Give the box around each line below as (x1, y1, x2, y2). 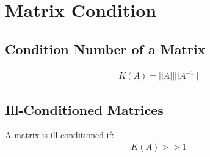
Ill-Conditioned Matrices (5, 100, 164, 119)
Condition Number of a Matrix (5, 39, 206, 58)
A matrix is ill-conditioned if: (5, 128, 114, 141)
